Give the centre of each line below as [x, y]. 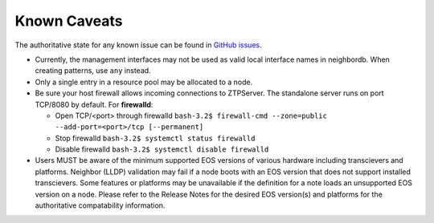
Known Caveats [69, 21]
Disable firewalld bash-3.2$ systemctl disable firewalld [162, 149]
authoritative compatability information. [100, 205]
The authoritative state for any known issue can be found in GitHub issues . [138, 45]
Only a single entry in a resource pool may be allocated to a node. [144, 82]
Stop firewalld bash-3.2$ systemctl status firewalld [155, 138]
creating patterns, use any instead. [93, 71]
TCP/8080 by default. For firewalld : [94, 104]
